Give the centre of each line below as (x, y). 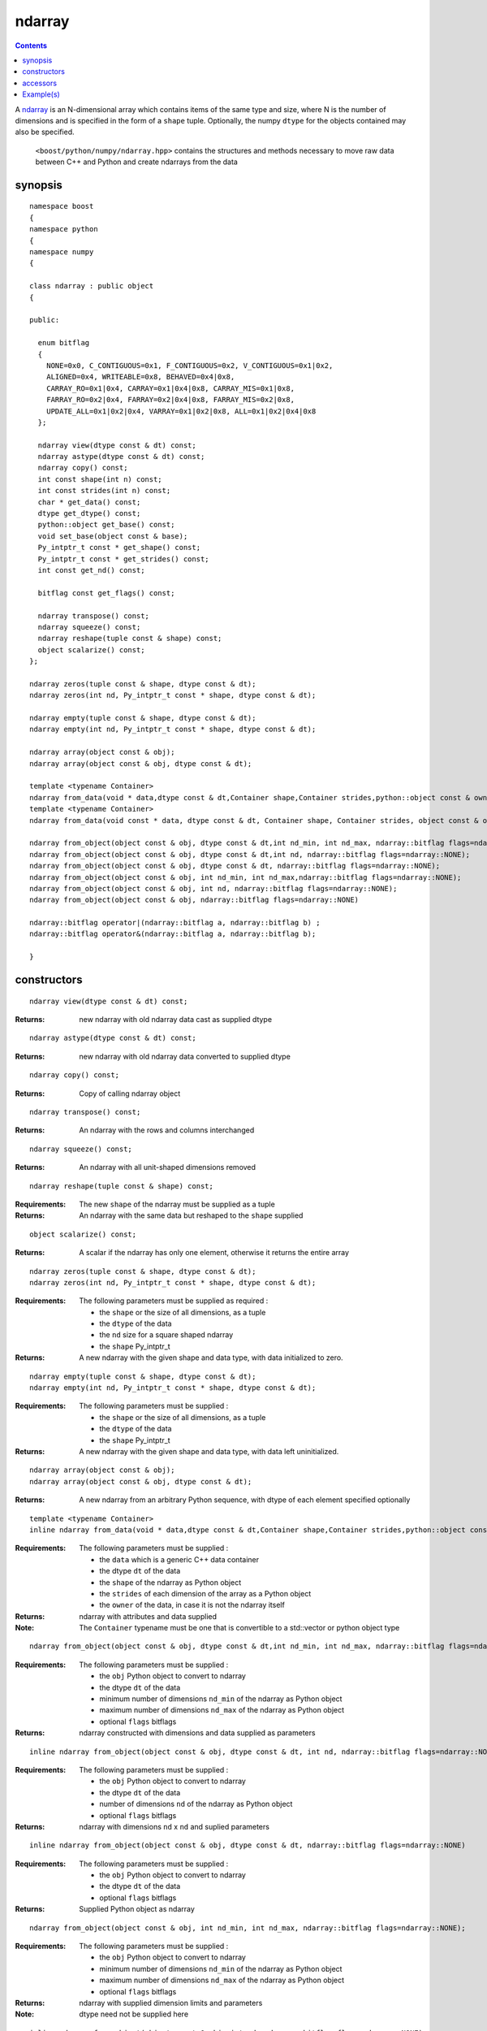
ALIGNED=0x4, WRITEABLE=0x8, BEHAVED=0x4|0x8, (140, 377)
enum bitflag (64, 343)
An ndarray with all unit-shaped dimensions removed (167, 1167)
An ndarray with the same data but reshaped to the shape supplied (191, 1215)
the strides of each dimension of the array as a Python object (205, 1593)
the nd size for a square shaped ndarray (166, 1335)
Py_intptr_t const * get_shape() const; (119, 548)
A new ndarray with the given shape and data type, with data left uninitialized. (209, 1451)
